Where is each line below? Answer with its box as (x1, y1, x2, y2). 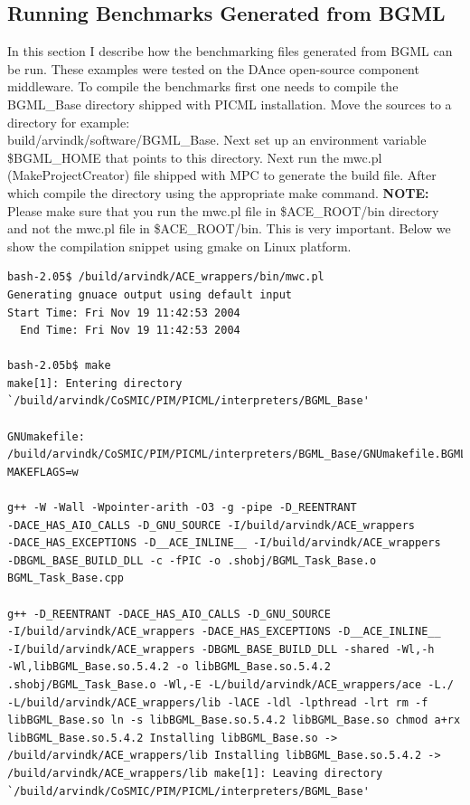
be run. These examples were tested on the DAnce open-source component (7, 59, 419, 78)
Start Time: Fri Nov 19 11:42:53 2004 (7, 306, 240, 319)
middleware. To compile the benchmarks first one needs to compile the (7, 77, 399, 96)
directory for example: (7, 112, 130, 131)
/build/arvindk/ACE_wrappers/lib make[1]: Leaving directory (7, 766, 383, 780)
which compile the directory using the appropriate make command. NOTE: (7, 183, 429, 202)
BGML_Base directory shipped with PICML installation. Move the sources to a (7, 94, 452, 113)
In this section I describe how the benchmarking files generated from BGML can (7, 42, 453, 61)
